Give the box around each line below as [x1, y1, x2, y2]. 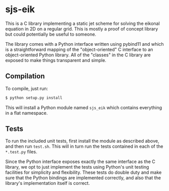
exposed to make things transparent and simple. [5, 57, 107, 63]
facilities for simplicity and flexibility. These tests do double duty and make [5, 169, 162, 176]
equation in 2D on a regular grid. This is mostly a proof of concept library [5, 25, 158, 31]
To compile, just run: [5, 85, 48, 91]
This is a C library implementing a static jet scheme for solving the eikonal [5, 20, 160, 26]
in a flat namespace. [5, 110, 48, 116]
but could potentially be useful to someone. [5, 31, 97, 37]
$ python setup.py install [5, 95, 63, 100]
